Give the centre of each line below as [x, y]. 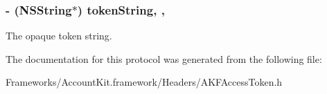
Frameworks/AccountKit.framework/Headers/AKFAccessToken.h [144, 82]
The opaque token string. [59, 36]
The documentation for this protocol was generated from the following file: [164, 58]
